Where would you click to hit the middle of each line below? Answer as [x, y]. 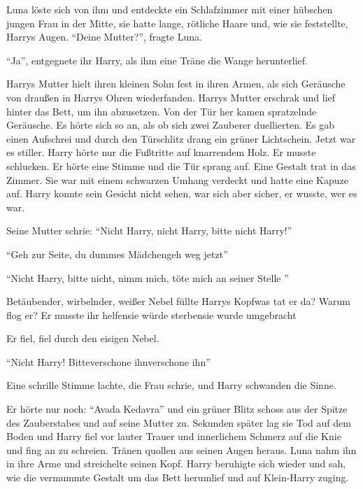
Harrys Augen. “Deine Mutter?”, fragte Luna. [104, 37]
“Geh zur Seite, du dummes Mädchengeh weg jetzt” [117, 254]
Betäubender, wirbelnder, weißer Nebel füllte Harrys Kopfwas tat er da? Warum [178, 301]
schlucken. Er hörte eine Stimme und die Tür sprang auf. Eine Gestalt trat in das [181, 165]
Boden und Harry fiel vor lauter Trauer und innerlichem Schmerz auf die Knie [174, 436]
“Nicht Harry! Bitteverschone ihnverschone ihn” [108, 361]
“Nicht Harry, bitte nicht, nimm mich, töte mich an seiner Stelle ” [148, 277]
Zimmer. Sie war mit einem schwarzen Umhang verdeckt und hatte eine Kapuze [178, 179]
